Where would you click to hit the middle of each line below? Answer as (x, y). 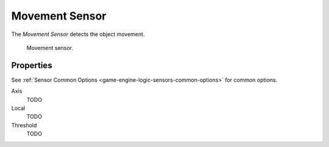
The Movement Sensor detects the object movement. (78, 34)
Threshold (24, 125)
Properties (32, 65)
